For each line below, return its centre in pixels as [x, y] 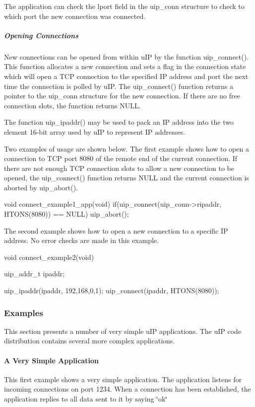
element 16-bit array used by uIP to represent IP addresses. [95, 131]
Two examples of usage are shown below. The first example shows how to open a [127, 148]
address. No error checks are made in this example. [81, 240]
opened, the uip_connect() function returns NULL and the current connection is [127, 178]
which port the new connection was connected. [75, 16]
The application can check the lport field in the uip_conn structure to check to [124, 6]
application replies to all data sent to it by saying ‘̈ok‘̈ [86, 399]
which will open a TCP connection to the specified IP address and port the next [126, 76]
